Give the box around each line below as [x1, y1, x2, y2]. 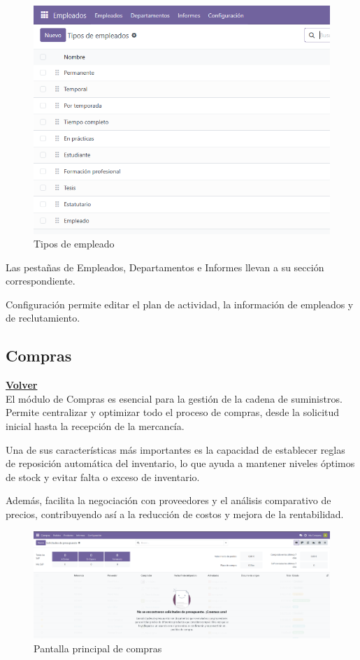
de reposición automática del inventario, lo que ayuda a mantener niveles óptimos [6, 456, 355, 471]
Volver [6, 378, 38, 392]
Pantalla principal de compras [34, 640, 162, 655]
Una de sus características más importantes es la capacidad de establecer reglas [6, 442, 345, 457]
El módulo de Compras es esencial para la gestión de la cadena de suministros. [6, 391, 343, 406]
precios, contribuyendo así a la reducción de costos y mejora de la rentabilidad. [6, 507, 344, 522]
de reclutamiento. [6, 310, 80, 325]
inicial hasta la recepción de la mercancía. [6, 419, 185, 433]
